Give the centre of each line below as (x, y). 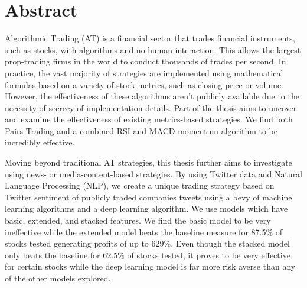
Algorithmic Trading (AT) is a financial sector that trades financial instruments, (150, 38)
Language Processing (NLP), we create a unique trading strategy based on (140, 185)
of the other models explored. (58, 278)
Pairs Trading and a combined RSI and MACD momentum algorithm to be (141, 130)
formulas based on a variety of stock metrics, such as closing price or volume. (144, 84)
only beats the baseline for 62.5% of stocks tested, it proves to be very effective (148, 255)
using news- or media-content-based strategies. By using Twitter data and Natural (154, 174)
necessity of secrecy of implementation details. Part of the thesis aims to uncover (151, 107)
